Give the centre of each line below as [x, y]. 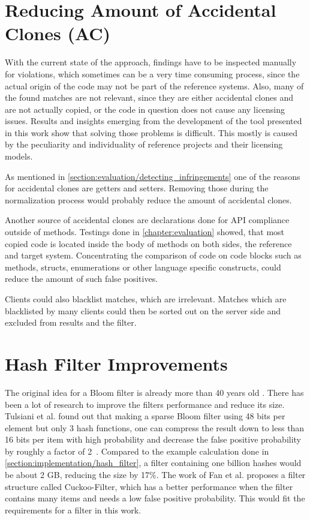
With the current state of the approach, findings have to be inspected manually [151, 62]
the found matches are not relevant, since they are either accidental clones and [149, 97]
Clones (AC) [58, 33]
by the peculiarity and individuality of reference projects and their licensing [144, 144]
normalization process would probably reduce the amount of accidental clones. [148, 199]
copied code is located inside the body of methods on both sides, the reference [148, 243]
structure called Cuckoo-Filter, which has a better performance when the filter [149, 486]
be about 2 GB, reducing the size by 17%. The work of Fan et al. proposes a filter [155, 475]
